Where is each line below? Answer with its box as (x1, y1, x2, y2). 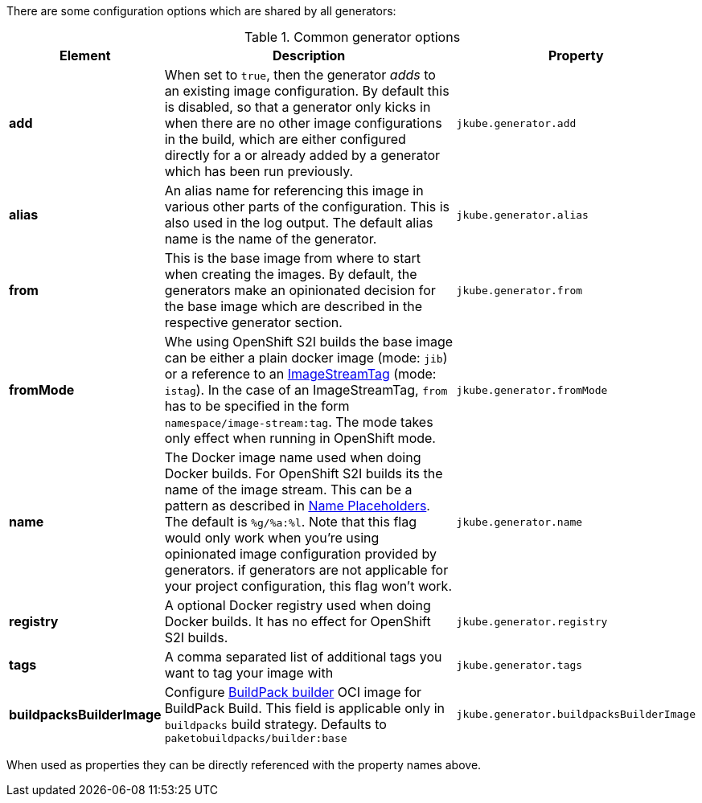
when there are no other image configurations (164, 115, 442, 131)
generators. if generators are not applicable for (164, 562, 449, 578)
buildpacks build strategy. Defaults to (164, 716, 387, 732)
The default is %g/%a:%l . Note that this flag (164, 514, 417, 530)
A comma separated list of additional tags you (164, 649, 442, 665)
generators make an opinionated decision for (164, 282, 436, 298)
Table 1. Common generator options (244, 29, 461, 45)
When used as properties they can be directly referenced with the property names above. (6, 758, 482, 772)
